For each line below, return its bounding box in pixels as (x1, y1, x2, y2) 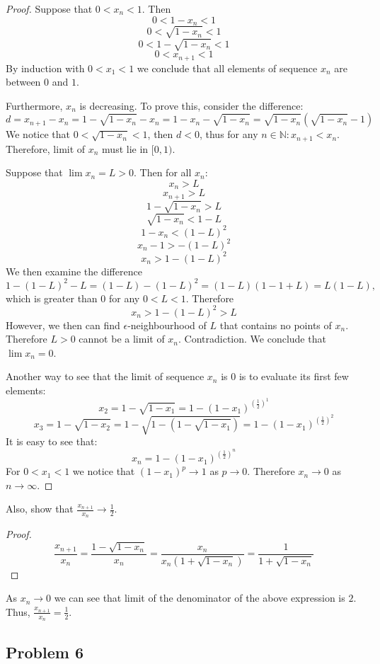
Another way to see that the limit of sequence (6, 369, 205, 384)
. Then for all (134, 165, 192, 180)
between (6, 74, 41, 89)
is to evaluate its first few (238, 369, 349, 384)
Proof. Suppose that (6, 1, 93, 16)
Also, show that (6, 501, 74, 516)
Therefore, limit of (6, 141, 86, 156)
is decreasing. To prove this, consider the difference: (79, 98, 304, 113)
